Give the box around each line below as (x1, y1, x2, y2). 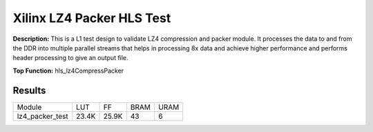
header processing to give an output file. (12, 54, 128, 62)
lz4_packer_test (17, 111, 68, 121)
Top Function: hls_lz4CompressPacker (12, 66, 124, 75)
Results (12, 84, 46, 96)
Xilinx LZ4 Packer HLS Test (12, 10, 171, 26)
